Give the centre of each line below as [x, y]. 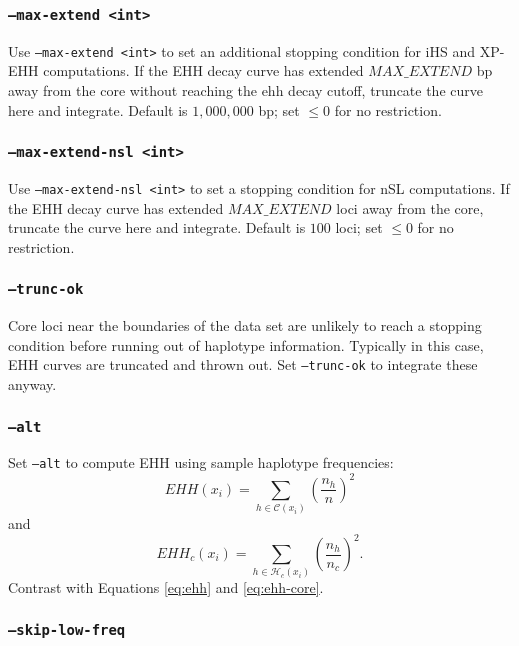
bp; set [279, 109]
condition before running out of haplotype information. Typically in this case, [246, 344]
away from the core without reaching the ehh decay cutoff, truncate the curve [245, 90]
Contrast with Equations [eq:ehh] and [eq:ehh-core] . [166, 587]
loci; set [359, 227]
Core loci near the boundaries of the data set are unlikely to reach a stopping [245, 325]
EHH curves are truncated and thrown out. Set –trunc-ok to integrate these [243, 364]
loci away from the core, [410, 207]
